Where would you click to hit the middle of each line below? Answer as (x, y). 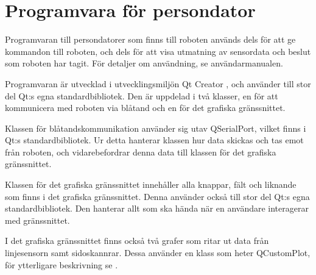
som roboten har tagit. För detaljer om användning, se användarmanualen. (144, 63)
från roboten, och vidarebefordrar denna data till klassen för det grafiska (141, 152)
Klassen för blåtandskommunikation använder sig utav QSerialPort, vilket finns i (156, 128)
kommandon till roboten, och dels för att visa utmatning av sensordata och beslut (158, 51)
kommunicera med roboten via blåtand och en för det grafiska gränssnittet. (145, 108)
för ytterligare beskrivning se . (61, 264)
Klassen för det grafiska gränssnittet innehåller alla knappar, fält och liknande (151, 184)
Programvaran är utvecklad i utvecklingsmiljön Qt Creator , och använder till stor (158, 83)
